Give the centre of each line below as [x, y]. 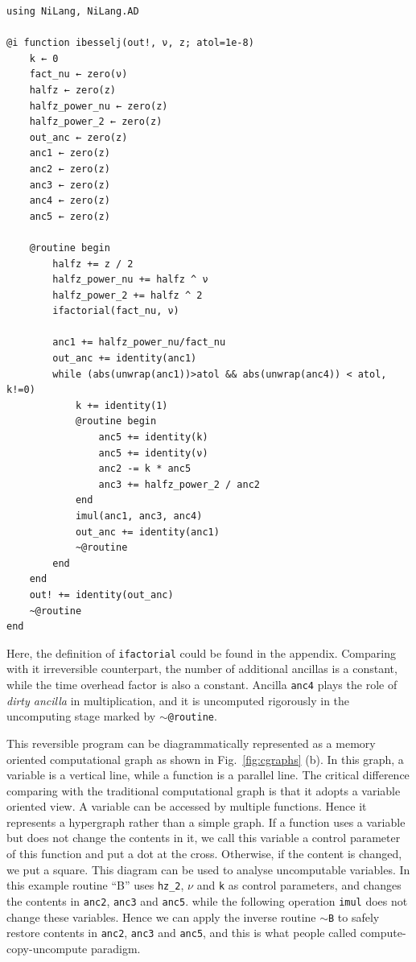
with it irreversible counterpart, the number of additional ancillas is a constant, [202, 669]
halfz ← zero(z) [73, 90]
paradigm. [115, 948]
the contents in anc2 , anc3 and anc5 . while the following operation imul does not [207, 900]
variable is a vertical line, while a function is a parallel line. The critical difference [208, 775]
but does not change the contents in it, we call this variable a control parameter [204, 838]
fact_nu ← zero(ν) [78, 74]
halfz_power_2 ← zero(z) [96, 122]
